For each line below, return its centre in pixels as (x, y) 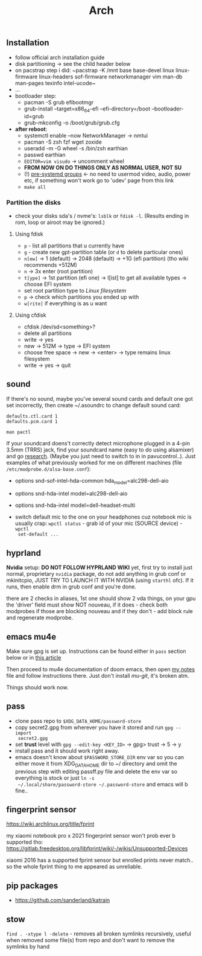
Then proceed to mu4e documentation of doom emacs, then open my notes (100, 669)
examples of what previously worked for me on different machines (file (94, 462)
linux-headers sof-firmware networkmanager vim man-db (111, 77)
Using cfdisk (30, 315)
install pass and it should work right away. (67, 750)
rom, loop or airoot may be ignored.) (60, 222)
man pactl (19, 432)
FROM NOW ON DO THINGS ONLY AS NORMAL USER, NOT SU (103, 168)
